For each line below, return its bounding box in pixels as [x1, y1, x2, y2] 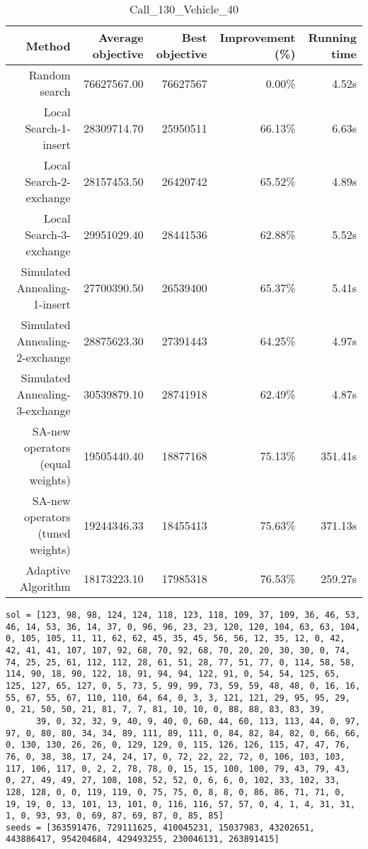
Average [98, 29, 144, 45]
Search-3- [25, 226, 71, 243]
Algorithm [20, 578, 71, 594]
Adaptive [25, 562, 71, 578]
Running [308, 29, 357, 45]
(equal [40, 455, 71, 472]
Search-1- [25, 120, 71, 136]
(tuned [38, 525, 71, 541]
